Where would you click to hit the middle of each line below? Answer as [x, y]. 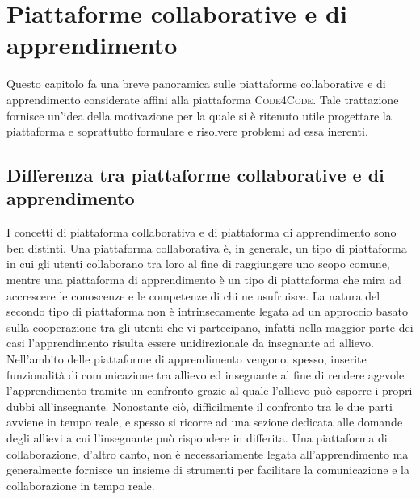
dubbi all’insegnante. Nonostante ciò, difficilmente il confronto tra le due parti [199, 406]
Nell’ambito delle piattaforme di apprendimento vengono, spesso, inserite [187, 359]
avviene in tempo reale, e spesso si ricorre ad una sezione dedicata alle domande [205, 422]
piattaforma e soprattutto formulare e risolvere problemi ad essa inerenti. [187, 131]
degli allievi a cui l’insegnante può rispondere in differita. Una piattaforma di [197, 438]
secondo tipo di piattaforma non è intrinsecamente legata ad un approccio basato [207, 311]
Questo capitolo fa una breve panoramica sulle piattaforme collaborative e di [196, 84]
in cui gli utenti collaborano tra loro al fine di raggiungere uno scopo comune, [198, 264]
